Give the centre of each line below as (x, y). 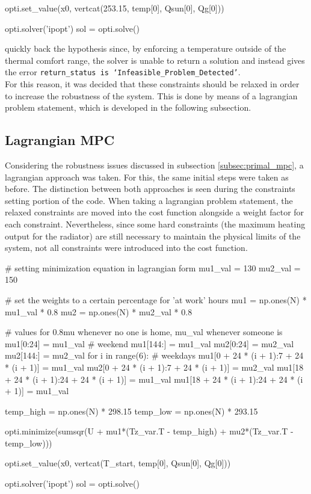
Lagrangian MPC (60, 140)
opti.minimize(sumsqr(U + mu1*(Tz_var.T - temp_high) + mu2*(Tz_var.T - (149, 431)
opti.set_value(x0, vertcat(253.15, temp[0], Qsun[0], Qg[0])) (115, 8)
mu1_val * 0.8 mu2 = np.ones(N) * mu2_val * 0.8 (99, 311)
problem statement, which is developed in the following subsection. (128, 107)
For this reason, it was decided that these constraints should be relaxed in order (152, 84)
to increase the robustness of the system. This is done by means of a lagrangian (151, 95)
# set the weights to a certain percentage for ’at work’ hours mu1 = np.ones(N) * (156, 299)
